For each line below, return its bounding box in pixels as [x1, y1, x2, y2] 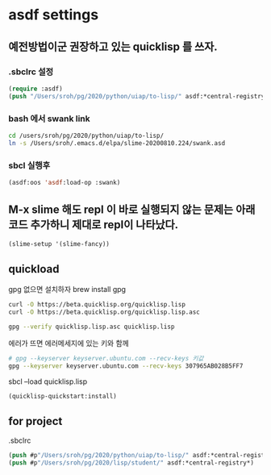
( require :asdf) [8, 85, 63, 93]
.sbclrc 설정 [8, 66, 54, 77]
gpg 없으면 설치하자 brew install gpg [8, 285, 127, 294]
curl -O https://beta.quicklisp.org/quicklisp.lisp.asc [8, 308, 200, 316]
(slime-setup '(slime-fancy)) [8, 240, 110, 248]
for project [8, 414, 63, 428]
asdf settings [8, 6, 99, 24]
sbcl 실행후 [8, 160, 51, 171]
